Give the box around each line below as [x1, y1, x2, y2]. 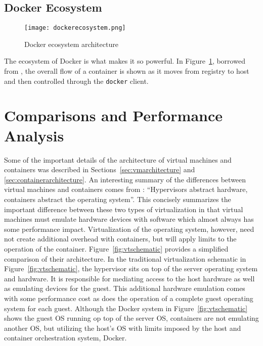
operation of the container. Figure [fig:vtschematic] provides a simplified [4, 243, 229, 254]
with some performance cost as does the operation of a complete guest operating [4, 292, 253, 303]
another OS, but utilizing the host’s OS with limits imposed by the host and [4, 322, 241, 333]
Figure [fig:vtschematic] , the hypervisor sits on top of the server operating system [4, 263, 258, 274]
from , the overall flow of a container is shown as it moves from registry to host [4, 66, 249, 76]
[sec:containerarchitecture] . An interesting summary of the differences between [4, 174, 246, 184]
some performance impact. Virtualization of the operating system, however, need [4, 223, 254, 234]
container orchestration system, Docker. [4, 332, 127, 343]
